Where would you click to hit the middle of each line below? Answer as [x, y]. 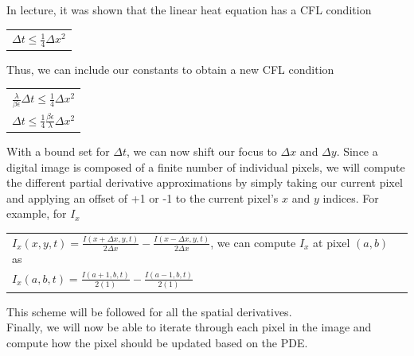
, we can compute [253, 242]
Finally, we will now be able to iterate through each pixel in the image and [189, 327]
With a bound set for [58, 151]
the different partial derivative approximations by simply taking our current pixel [205, 182]
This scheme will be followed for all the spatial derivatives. [149, 311]
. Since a [357, 151]
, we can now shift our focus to [202, 151]
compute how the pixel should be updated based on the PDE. [157, 342]
